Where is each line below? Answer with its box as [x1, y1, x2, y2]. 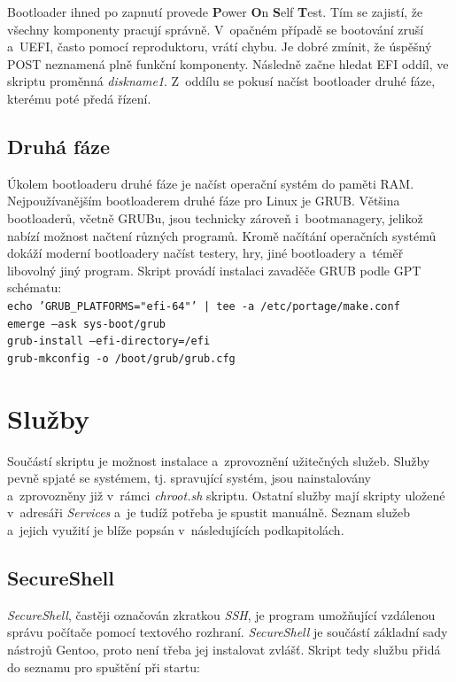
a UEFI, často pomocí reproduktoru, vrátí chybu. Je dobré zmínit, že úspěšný [7, 37, 432, 56]
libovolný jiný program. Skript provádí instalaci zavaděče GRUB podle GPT [7, 260, 421, 279]
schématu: [7, 278, 62, 297]
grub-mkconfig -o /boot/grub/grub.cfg [7, 352, 236, 365]
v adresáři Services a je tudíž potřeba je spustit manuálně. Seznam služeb [7, 503, 410, 522]
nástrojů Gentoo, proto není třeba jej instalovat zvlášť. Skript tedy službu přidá [7, 640, 441, 659]
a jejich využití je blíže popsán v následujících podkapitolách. [7, 521, 344, 539]
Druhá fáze [7, 132, 111, 159]
